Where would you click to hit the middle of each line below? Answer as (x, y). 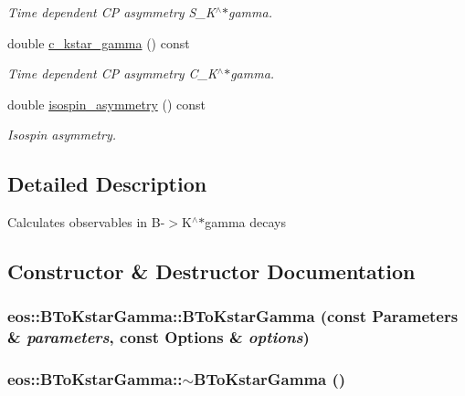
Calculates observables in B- (86, 222)
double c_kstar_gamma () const (99, 42)
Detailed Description (107, 184)
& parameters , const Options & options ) (159, 337)
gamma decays (245, 222)
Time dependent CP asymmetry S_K (111, 12)
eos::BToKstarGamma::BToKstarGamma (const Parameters (233, 316)
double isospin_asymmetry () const (106, 104)
